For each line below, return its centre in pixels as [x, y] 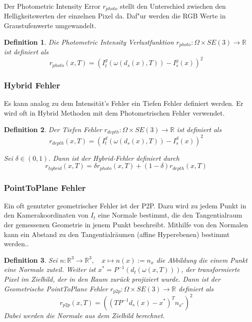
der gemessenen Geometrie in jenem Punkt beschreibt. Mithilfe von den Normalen [126, 224]
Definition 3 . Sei [31, 260]
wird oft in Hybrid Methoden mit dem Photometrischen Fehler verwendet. [114, 113]
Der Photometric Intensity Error [52, 6]
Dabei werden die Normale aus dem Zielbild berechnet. [84, 315]
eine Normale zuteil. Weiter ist [50, 269]
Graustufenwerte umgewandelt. [50, 25]
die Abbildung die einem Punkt [202, 260]
